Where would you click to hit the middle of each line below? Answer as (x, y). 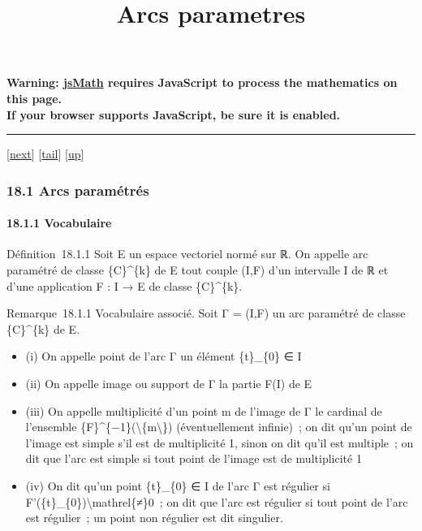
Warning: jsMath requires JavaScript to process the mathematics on (202, 82)
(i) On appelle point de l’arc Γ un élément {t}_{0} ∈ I (164, 356)
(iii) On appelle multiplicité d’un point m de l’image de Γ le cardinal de (204, 410)
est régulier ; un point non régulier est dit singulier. (154, 518)
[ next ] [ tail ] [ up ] (45, 154)
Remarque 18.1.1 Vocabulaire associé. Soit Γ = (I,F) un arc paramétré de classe (206, 313)
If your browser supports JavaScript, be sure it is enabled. (174, 114)
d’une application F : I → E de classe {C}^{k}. (125, 285)
